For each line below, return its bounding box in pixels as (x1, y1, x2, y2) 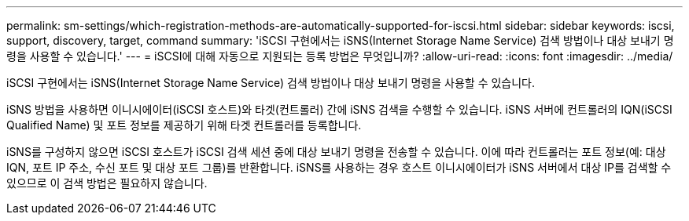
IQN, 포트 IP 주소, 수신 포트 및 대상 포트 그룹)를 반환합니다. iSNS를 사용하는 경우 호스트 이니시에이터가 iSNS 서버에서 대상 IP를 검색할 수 (6, 161, 672, 174)
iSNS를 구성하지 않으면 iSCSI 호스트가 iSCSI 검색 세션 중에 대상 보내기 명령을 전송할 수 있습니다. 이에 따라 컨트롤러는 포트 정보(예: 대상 (6, 145, 666, 158)
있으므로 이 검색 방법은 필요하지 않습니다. (6, 176, 208, 190)
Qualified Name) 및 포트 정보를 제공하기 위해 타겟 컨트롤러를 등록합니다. (6, 118, 362, 132)
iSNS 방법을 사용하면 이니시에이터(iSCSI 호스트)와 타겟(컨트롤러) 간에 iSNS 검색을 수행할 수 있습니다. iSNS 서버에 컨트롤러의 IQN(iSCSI (6, 103, 672, 116)
